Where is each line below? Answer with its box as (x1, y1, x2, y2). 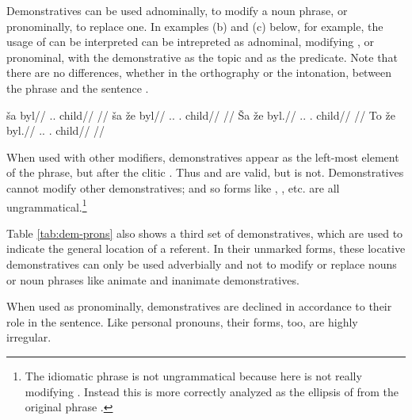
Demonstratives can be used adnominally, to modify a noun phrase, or (6, 2, 348, 18)
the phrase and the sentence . (6, 79, 149, 96)
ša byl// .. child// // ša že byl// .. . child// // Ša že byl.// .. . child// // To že (6, 106, 395, 123)
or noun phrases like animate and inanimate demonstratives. (6, 271, 299, 288)
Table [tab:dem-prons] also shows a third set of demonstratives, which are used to (6, 224, 403, 241)
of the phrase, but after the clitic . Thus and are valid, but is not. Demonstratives (6, 164, 404, 181)
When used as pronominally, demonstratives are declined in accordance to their (6, 298, 392, 315)
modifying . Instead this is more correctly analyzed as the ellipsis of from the (25, 383, 399, 399)
